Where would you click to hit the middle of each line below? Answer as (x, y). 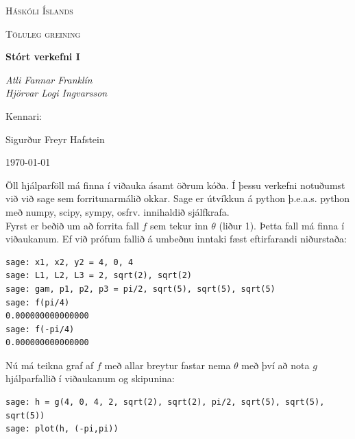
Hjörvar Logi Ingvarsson (57, 93)
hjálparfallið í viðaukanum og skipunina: (90, 378)
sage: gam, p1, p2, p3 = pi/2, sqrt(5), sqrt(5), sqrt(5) (140, 289)
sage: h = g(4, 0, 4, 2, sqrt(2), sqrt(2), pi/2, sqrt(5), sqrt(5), (165, 402)
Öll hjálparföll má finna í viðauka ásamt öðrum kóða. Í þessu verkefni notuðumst (175, 185)
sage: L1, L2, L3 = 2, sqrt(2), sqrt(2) (99, 276)
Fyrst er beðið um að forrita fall (72, 225)
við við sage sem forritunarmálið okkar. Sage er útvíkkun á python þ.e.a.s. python (178, 198)
